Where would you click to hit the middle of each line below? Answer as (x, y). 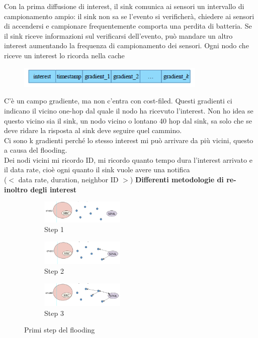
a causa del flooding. (36, 150)
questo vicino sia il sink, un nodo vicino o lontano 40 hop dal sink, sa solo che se (128, 120)
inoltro (16, 189)
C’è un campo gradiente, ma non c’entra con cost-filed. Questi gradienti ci (118, 101)
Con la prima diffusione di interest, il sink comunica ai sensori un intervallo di (124, 6)
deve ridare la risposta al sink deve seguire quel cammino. (93, 130)
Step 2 (54, 271)
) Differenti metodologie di (177, 180)
